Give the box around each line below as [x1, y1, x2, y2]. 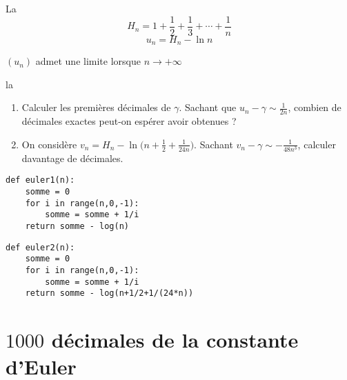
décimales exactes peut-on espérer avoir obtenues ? [21, 114, 237, 128]
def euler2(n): [6, 242, 75, 252]
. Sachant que [179, 100, 237, 114]
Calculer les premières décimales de [21, 100, 171, 114]
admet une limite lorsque [35, 54, 141, 68]
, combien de [288, 100, 341, 114]
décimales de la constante [51, 326, 299, 354]
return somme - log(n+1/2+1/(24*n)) [25, 288, 194, 299]
